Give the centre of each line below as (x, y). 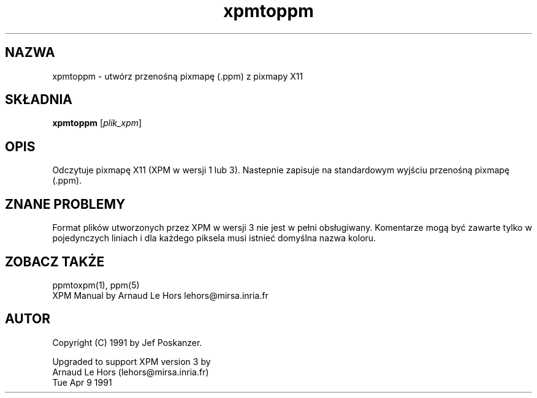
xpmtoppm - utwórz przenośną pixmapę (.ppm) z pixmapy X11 (178, 76)
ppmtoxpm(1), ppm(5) (96, 285)
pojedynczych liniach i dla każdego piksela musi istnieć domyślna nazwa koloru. (214, 238)
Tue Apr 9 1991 (82, 382)
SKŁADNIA (39, 100)
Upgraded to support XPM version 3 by (131, 361)
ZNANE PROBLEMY (65, 204)
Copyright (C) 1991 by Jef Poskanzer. (127, 342)
